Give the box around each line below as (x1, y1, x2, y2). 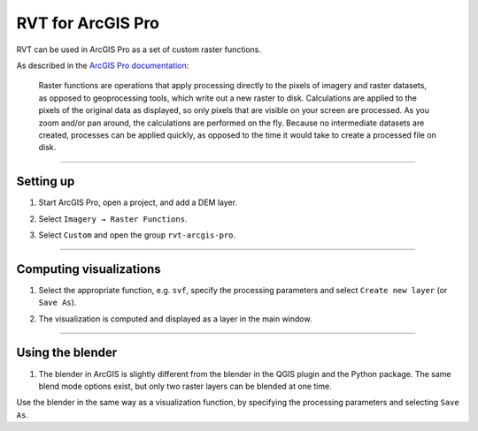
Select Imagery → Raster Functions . (38, 213, 188, 224)
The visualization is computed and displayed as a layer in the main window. (38, 314, 312, 324)
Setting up (16, 174, 75, 189)
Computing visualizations (16, 261, 161, 276)
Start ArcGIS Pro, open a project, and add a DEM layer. (38, 197, 238, 208)
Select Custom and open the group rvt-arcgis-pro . (38, 230, 236, 240)
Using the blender (16, 345, 118, 360)
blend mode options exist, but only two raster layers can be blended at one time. (38, 381, 332, 391)
